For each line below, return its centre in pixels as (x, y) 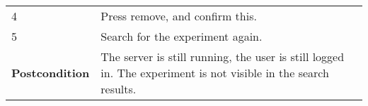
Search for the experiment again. (182, 36)
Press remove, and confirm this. (179, 16)
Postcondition (51, 73)
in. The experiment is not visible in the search (215, 73)
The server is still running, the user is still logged (223, 57)
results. (119, 89)
